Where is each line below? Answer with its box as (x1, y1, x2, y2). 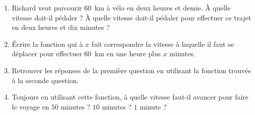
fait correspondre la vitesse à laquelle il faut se (91, 38, 234, 49)
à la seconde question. (11, 75, 79, 85)
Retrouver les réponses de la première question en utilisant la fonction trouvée (11, 65, 251, 75)
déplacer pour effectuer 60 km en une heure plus (11, 48, 161, 59)
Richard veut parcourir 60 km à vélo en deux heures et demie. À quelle (11, 2, 230, 12)
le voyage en (11, 101, 49, 112)
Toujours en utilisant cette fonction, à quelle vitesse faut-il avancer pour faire (11, 92, 248, 102)
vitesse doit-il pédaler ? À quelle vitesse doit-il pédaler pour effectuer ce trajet (11, 12, 251, 22)
